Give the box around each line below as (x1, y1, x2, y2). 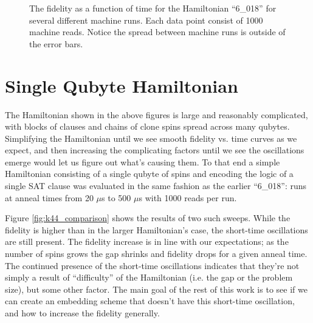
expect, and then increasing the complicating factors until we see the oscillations (5, 144, 304, 156)
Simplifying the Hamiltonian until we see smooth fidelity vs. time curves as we (5, 132, 297, 144)
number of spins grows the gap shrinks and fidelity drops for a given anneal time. (5, 247, 308, 260)
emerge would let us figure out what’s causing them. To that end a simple (5, 155, 280, 168)
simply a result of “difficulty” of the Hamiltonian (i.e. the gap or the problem (5, 271, 293, 284)
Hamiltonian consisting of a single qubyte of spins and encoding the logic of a (5, 167, 294, 180)
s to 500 (101, 191, 131, 204)
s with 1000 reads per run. (139, 191, 237, 204)
